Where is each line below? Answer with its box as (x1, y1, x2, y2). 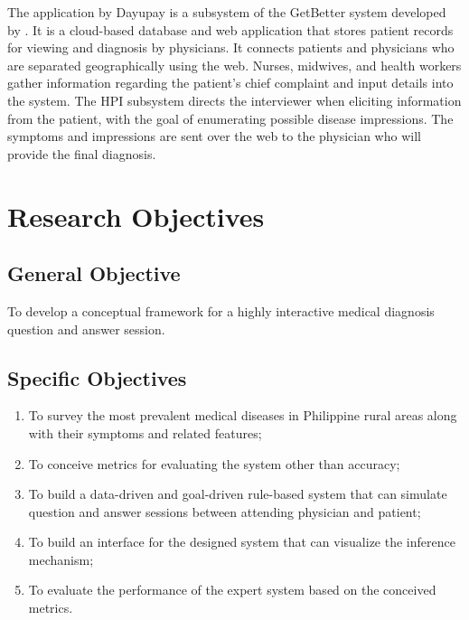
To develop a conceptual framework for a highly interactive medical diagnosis (7, 301, 435, 320)
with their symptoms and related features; (28, 423, 262, 442)
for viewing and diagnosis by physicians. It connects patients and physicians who (7, 38, 455, 57)
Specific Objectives (7, 363, 187, 391)
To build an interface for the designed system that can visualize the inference (28, 532, 455, 551)
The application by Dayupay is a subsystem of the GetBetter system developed (7, 3, 446, 21)
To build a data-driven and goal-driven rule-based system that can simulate (28, 484, 447, 503)
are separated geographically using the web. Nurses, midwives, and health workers (7, 55, 462, 74)
